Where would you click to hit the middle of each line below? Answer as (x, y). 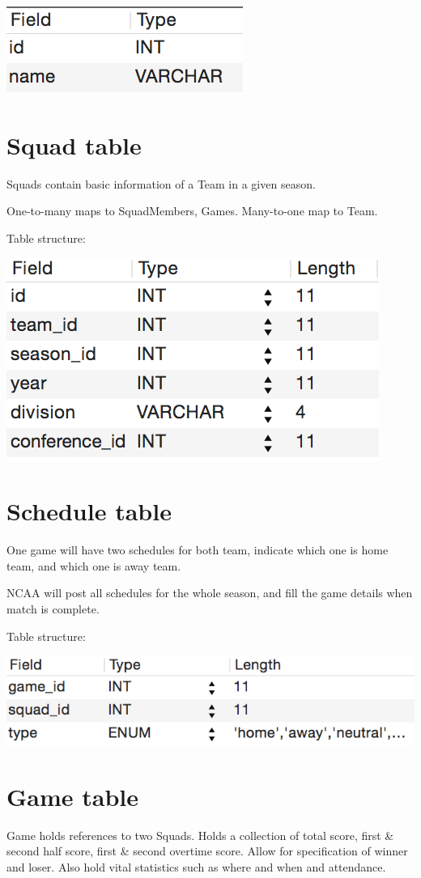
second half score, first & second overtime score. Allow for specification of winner (207, 851)
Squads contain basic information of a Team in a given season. (161, 183)
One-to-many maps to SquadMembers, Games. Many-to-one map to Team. (192, 211)
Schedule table (89, 511)
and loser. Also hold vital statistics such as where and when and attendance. (196, 866)
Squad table (74, 144)
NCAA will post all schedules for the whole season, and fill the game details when (210, 593)
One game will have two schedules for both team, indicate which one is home (198, 550)
